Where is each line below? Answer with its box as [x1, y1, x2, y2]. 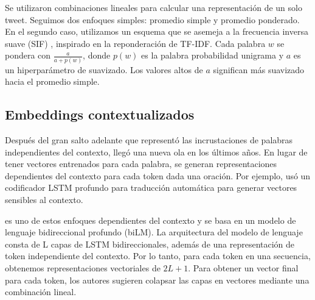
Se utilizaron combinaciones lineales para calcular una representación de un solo [5, 1, 302, 13]
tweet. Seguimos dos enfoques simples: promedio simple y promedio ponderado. [5, 13, 300, 26]
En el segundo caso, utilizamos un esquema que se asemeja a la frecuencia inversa [5, 25, 308, 38]
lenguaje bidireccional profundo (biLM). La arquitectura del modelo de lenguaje [5, 226, 303, 238]
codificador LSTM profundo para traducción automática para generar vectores [5, 181, 297, 194]
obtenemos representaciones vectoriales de [5, 262, 161, 274]
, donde [83, 49, 111, 62]
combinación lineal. [5, 285, 77, 298]
